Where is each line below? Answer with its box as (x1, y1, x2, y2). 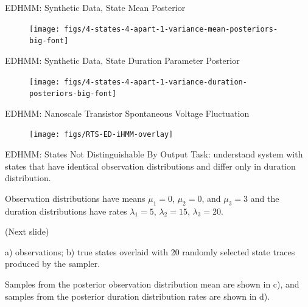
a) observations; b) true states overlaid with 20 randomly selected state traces (5, 245, 295, 258)
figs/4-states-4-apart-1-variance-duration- (64, 77, 247, 86)
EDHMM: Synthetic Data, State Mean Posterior (5, 1, 186, 13)
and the (250, 191, 279, 204)
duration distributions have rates (5, 204, 127, 217)
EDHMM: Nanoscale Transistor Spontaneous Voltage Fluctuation (5, 106, 250, 119)
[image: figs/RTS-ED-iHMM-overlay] (29, 130, 173, 139)
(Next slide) (5, 225, 49, 238)
